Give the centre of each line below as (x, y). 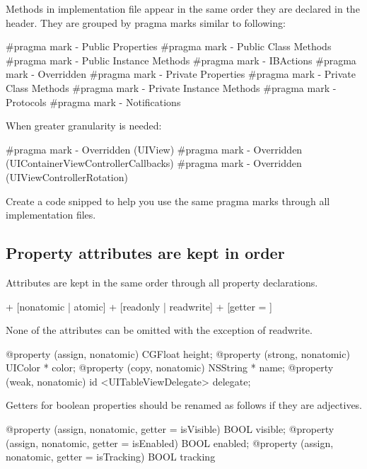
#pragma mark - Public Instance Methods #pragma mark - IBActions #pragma (181, 60)
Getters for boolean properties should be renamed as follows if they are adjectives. (184, 405)
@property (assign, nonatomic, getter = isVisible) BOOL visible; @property (170, 429)
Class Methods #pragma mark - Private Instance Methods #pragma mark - (171, 87)
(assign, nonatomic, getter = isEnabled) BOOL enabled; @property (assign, (170, 442)
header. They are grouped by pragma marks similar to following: (146, 22)
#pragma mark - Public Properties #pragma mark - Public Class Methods (169, 46)
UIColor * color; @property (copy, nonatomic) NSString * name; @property (170, 367)
